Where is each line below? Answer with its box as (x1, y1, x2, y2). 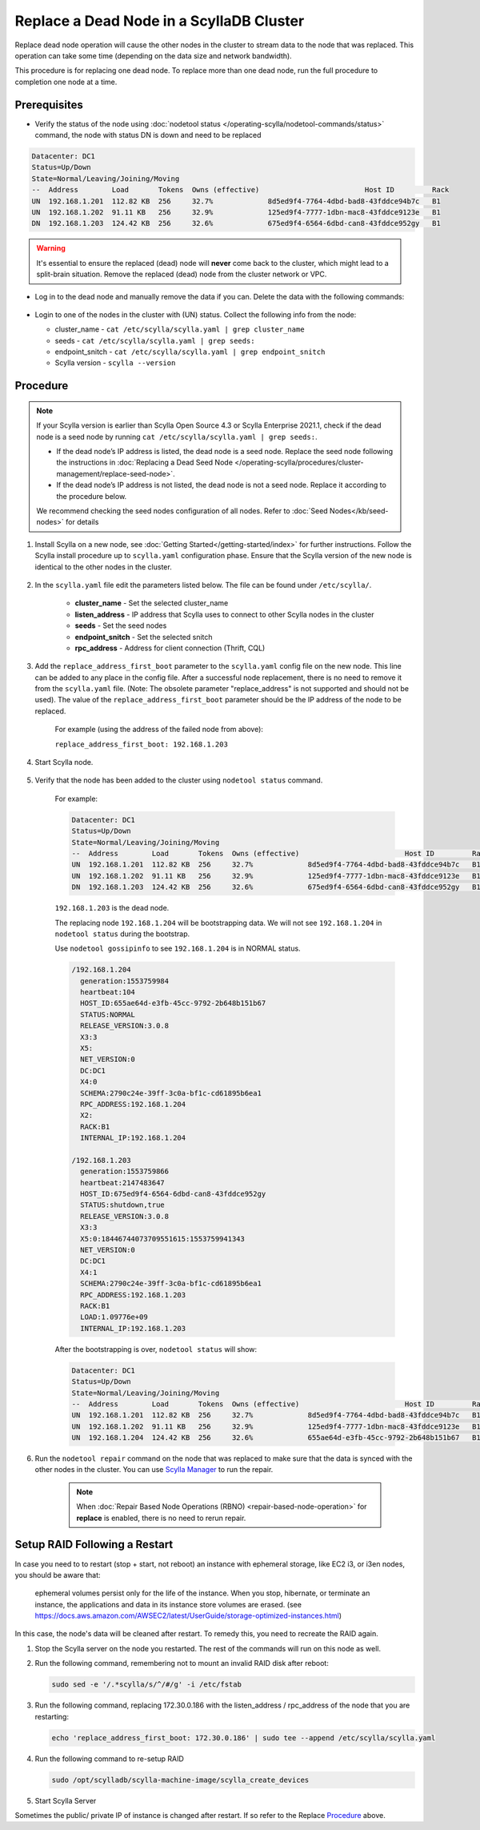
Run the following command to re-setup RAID (34, 1754, 184, 1764)
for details (65, 517, 99, 527)
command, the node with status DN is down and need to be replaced (34, 131, 262, 140)
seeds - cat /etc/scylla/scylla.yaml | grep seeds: (54, 336, 255, 345)
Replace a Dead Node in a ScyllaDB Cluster (14, 12, 305, 30)
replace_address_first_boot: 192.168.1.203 (54, 739, 228, 749)
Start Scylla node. (34, 758, 94, 767)
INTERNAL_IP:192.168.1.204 (80, 1133, 186, 1143)
